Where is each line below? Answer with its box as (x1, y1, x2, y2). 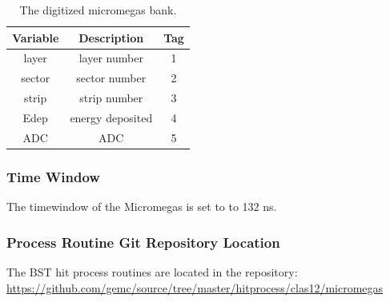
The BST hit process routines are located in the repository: (6, 263, 298, 280)
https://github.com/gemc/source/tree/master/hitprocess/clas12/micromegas (6, 279, 384, 296)
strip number (79, 89, 143, 106)
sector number (76, 70, 147, 86)
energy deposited (70, 109, 153, 125)
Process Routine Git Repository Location (6, 232, 280, 252)
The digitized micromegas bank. (19, 2, 177, 18)
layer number (78, 50, 143, 66)
